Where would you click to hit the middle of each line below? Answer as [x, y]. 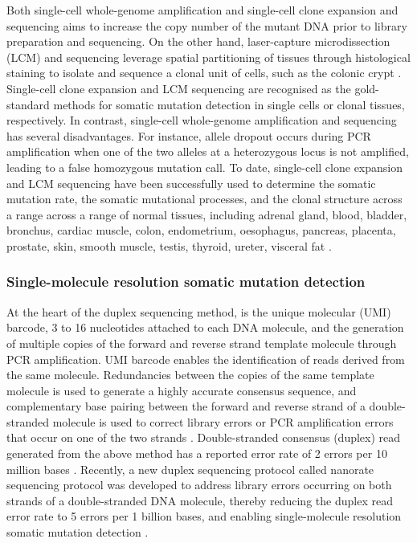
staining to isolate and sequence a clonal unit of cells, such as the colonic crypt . [204, 73]
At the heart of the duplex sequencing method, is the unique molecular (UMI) [199, 311]
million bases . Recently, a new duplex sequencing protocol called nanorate [190, 469]
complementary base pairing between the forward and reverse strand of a [186, 406]
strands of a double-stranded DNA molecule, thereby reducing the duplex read [200, 500]
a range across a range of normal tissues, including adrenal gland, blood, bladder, [207, 214]
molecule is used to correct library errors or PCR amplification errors [223, 421]
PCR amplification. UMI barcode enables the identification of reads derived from [206, 359]
